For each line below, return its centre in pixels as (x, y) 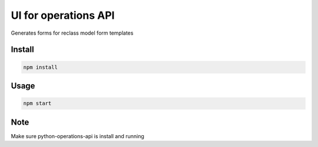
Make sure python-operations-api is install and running (77, 136)
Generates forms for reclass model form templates (72, 33)
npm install (41, 67)
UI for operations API (63, 15)
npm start (37, 103)
